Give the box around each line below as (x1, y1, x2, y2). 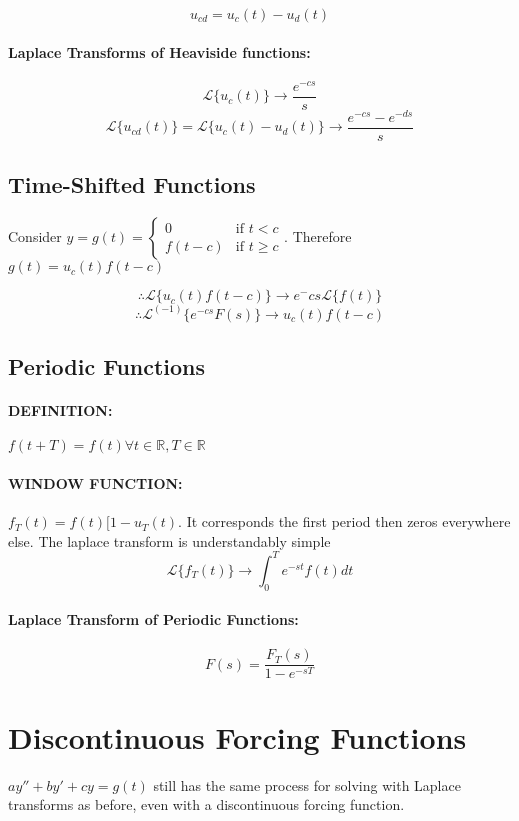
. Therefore (284, 226, 352, 247)
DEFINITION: (8, 400, 113, 421)
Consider (8, 226, 62, 247)
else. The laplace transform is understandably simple (8, 530, 331, 551)
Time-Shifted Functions (8, 169, 256, 200)
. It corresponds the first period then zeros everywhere (178, 511, 511, 532)
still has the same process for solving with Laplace (153, 774, 461, 795)
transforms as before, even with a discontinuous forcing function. (8, 794, 405, 815)
